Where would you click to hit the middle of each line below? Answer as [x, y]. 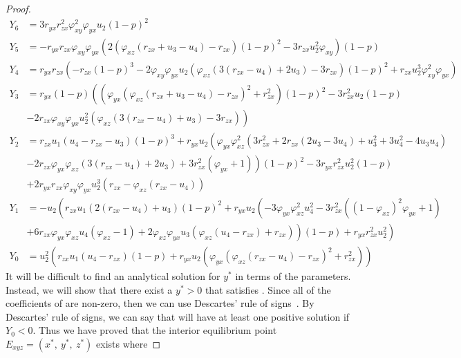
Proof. [18, 8]
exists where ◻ [129, 343]
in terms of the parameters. [293, 276]
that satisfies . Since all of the [268, 289]
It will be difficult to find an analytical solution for [113, 276]
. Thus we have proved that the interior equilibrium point [155, 330]
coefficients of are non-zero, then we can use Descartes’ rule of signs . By [160, 303]
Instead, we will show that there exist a [89, 289]
